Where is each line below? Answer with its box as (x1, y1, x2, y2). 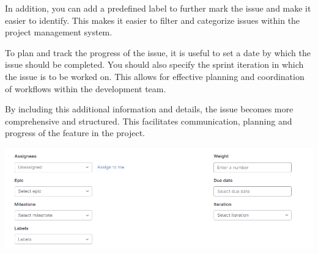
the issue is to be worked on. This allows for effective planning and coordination (5, 70, 305, 82)
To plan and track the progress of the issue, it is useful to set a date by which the (5, 46, 311, 59)
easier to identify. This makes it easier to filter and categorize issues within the (5, 13, 300, 26)
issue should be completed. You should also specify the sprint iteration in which (5, 58, 304, 71)
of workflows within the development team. (5, 82, 166, 95)
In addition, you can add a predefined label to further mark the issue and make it (5, 2, 311, 14)
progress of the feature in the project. (5, 126, 145, 139)
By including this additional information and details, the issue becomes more (5, 103, 294, 115)
